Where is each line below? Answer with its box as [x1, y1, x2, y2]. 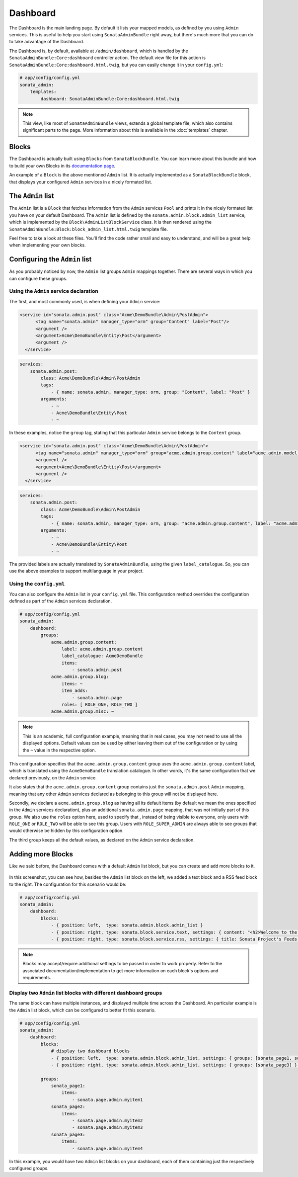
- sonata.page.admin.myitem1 [72, 1096, 143, 1102]
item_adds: [61, 688, 88, 693]
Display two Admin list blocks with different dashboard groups [9, 989, 162, 996]
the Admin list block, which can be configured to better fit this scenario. [9, 1007, 156, 1013]
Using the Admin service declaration [9, 288, 99, 295]
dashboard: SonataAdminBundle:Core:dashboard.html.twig [40, 96, 180, 101]
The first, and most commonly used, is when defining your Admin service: [9, 298, 161, 304]
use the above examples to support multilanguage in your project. [9, 568, 144, 574]
